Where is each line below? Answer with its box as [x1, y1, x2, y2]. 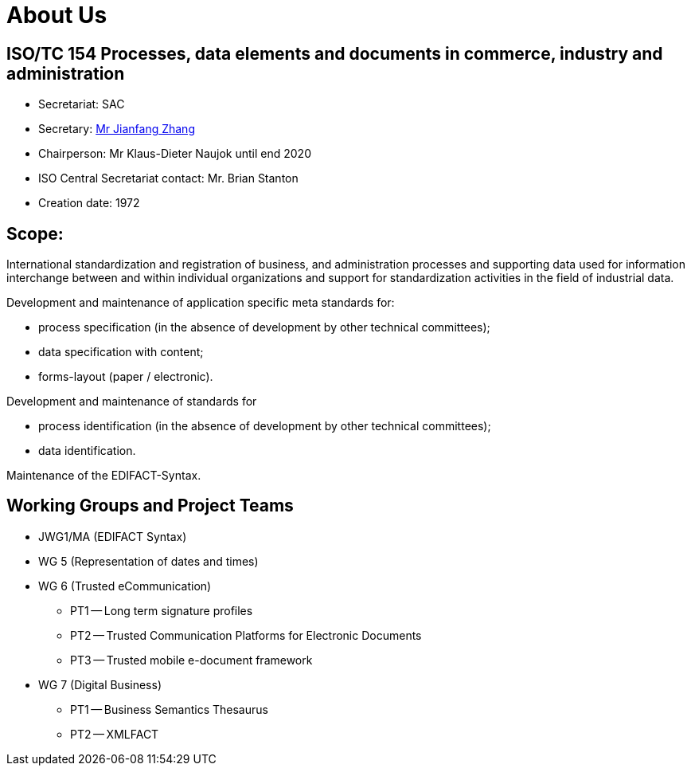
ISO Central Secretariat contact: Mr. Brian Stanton [38, 171, 299, 186]
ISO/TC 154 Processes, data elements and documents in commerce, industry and [6, 43, 663, 64]
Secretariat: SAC [38, 97, 125, 112]
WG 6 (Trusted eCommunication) [38, 578, 212, 593]
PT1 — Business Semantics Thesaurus [70, 702, 268, 716]
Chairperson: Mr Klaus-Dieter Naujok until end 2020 [38, 147, 311, 161]
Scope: [6, 223, 64, 244]
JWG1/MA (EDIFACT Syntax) [38, 529, 187, 543]
